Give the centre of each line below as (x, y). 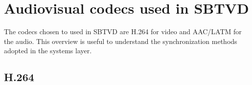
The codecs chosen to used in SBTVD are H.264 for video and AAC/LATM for (123, 32)
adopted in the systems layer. (48, 51)
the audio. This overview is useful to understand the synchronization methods (121, 41)
